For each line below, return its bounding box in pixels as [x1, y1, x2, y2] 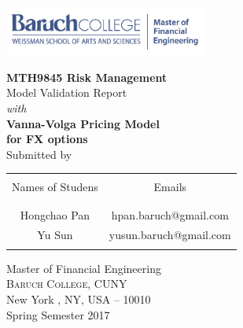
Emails [153, 179, 187, 195]
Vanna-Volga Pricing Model [6, 115, 160, 131]
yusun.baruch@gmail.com [109, 226, 231, 242]
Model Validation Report [6, 84, 127, 101]
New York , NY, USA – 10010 [6, 291, 151, 308]
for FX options [6, 131, 88, 147]
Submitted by [6, 146, 72, 162]
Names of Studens [12, 179, 98, 195]
